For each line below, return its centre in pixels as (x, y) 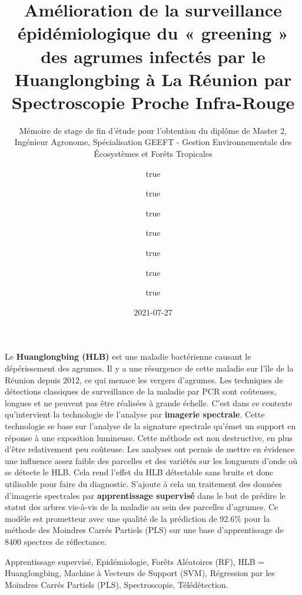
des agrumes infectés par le (153, 56)
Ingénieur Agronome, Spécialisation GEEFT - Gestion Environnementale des (153, 142)
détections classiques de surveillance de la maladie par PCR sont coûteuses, (141, 391)
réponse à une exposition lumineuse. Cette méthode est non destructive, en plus (149, 437)
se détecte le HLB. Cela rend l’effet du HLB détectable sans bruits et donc (139, 472)
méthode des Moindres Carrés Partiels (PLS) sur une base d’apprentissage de (144, 530)
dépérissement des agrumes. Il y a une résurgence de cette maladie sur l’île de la (149, 368)
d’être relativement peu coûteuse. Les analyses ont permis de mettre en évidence (150, 449)
